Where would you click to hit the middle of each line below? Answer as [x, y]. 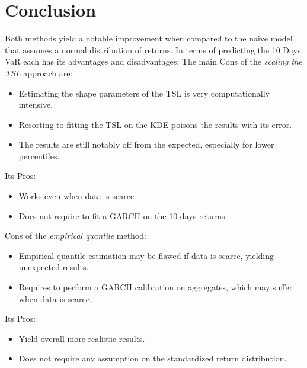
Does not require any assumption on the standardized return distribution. [153, 358]
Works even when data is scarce [76, 196]
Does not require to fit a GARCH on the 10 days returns [122, 215]
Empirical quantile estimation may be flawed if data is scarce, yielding [146, 255]
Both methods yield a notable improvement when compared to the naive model [149, 38]
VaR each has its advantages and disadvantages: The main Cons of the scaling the [153, 61]
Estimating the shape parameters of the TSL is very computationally [144, 93]
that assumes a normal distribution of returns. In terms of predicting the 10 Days [153, 49]
